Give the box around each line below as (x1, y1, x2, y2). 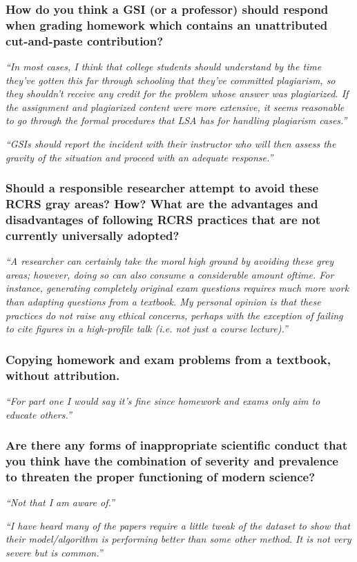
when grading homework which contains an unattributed (6, 16, 328, 33)
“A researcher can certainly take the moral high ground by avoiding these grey (6, 254, 334, 268)
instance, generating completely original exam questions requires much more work (6, 281, 349, 295)
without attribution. (6, 366, 120, 383)
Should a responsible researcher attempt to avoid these (6, 179, 319, 197)
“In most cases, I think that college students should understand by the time (6, 59, 322, 74)
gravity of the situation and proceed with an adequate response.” (6, 150, 273, 164)
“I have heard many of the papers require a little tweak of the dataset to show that (6, 518, 350, 532)
